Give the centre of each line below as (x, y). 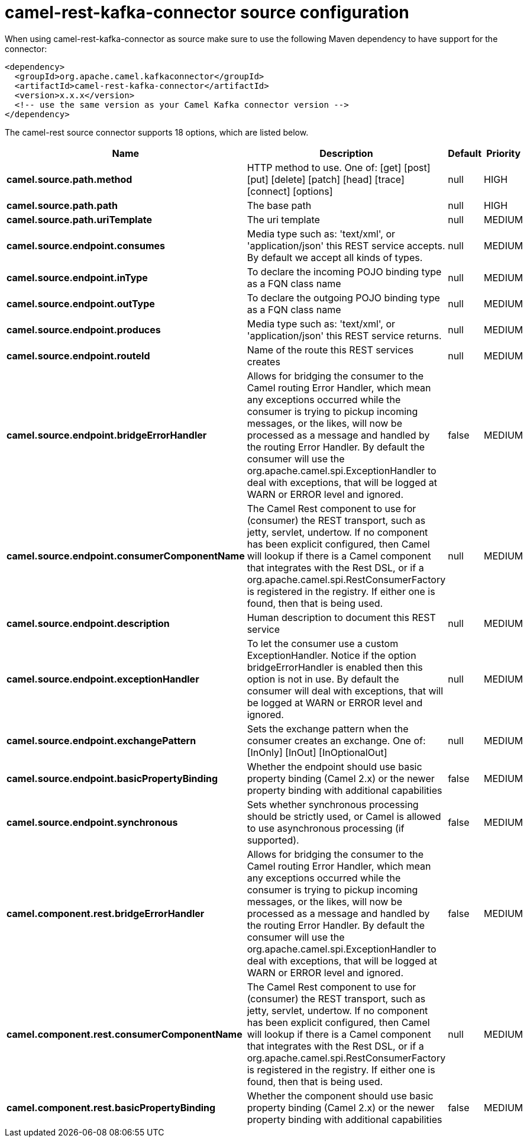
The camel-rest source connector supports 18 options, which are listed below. (157, 132)
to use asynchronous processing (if (326, 828)
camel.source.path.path (62, 205)
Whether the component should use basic (340, 1096)
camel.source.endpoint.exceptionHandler (103, 679)
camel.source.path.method (69, 179)
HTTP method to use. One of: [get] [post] (339, 167)
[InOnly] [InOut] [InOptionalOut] (317, 752)
